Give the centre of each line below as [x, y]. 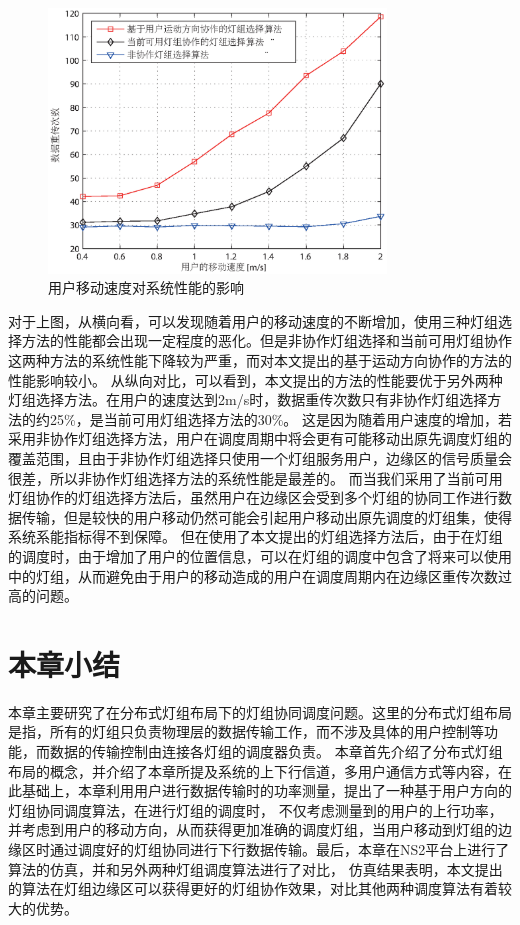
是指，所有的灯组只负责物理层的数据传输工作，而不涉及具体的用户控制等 [246, 731]
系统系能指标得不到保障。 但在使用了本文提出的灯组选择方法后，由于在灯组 [255, 536]
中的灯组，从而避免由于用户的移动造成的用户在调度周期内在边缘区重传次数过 [260, 575]
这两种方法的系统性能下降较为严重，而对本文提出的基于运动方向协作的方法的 [260, 360]
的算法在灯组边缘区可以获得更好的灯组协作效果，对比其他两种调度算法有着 [253, 888]
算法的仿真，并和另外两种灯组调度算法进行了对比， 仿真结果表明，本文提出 [255, 868]
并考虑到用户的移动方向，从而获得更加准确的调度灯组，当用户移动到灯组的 [253, 829]
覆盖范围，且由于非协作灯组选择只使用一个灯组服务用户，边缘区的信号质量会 [260, 457]
